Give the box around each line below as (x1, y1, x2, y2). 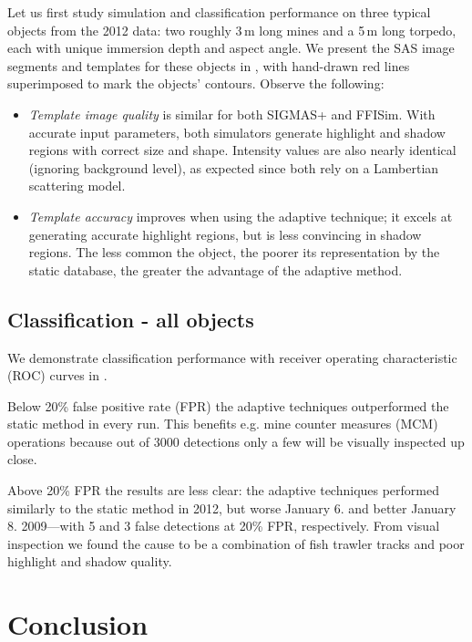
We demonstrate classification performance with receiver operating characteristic (7, 347, 457, 367)
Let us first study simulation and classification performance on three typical (7, 3, 431, 21)
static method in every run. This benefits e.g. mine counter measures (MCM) (7, 414, 438, 433)
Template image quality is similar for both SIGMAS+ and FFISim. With (28, 104, 436, 123)
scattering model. (28, 176, 126, 195)
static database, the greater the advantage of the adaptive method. (28, 260, 403, 279)
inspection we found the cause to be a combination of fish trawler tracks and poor (7, 533, 465, 553)
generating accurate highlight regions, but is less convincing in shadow (28, 224, 422, 243)
